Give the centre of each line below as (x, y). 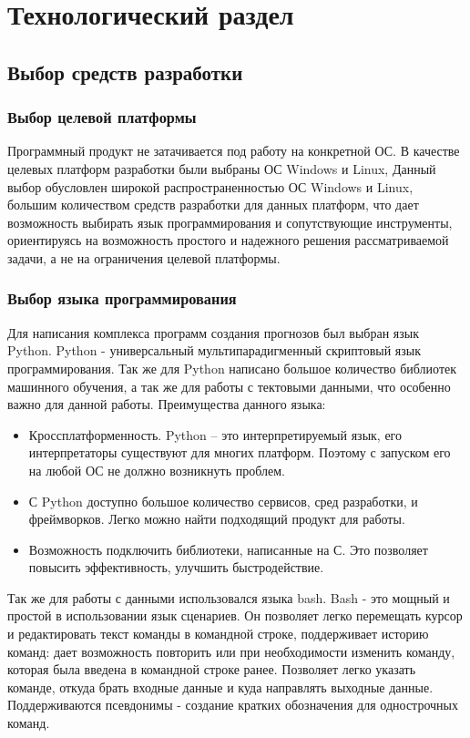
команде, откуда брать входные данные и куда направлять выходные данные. (220, 687)
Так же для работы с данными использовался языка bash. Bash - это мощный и (229, 597)
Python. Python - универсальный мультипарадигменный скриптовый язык (214, 350)
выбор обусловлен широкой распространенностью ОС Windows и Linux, (210, 186)
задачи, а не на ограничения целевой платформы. (144, 257)
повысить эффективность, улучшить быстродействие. (176, 567)
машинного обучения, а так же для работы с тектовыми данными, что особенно (229, 386)
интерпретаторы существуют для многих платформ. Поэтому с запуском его (240, 452)
